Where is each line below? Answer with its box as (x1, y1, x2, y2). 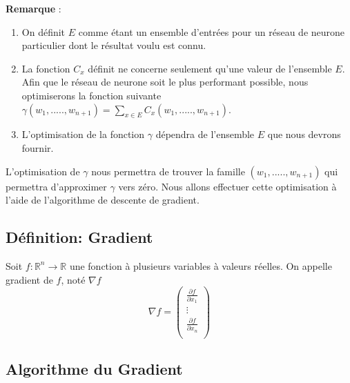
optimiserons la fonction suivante (21, 88, 162, 102)
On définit (21, 24, 66, 39)
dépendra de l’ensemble (155, 127, 255, 141)
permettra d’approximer (6, 179, 107, 193)
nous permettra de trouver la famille (91, 164, 245, 178)
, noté (61, 272, 86, 286)
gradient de (6, 272, 53, 286)
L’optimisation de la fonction (21, 127, 145, 141)
